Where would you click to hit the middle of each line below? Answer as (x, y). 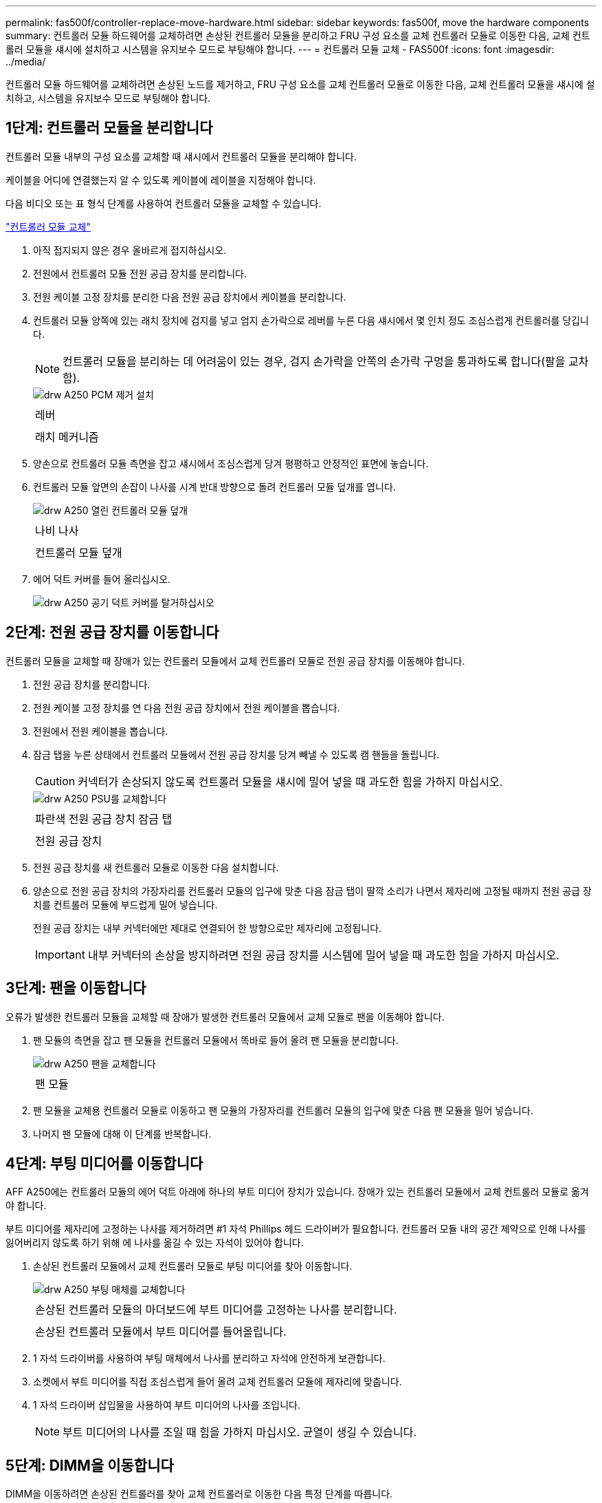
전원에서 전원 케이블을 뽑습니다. (101, 731)
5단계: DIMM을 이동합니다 (90, 1465)
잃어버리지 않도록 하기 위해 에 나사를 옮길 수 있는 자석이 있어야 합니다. (155, 1243)
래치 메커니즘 (67, 437)
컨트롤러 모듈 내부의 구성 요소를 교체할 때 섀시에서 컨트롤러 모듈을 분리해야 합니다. (181, 156)
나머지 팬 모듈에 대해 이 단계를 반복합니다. (122, 1133)
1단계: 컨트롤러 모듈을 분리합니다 (109, 128)
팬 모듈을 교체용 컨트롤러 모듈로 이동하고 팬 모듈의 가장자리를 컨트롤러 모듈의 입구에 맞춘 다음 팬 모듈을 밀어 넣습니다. (283, 1110)
